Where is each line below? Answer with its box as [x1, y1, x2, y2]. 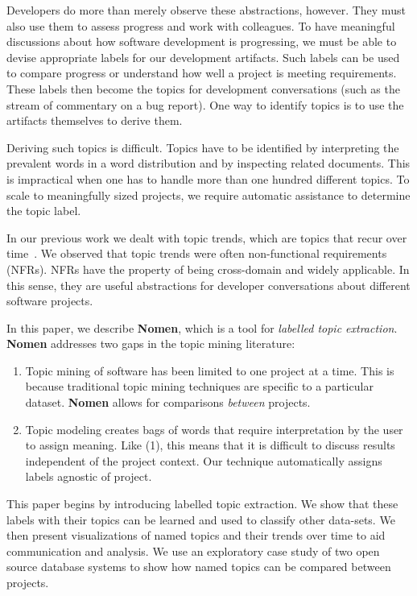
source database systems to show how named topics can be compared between [6, 558, 391, 575]
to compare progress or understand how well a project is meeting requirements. [6, 64, 397, 81]
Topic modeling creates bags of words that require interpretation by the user [25, 420, 403, 437]
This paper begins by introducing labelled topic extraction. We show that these [6, 495, 398, 512]
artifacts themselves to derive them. [6, 112, 183, 129]
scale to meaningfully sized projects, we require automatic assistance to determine [6, 186, 411, 203]
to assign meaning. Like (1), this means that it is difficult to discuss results [25, 437, 395, 453]
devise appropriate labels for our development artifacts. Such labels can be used [6, 48, 400, 65]
